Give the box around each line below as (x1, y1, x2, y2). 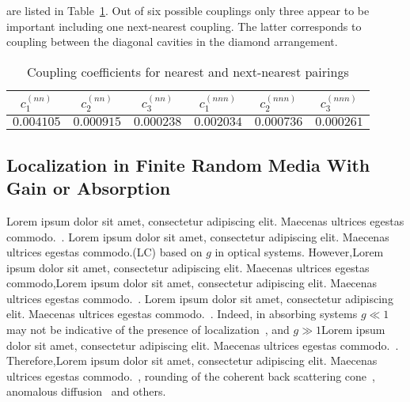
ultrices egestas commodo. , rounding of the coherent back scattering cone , (6, 367, 375, 384)
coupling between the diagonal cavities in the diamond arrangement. (6, 33, 338, 50)
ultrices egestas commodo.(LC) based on (6, 244, 203, 260)
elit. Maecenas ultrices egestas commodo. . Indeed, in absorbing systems (6, 305, 358, 322)
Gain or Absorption (6, 176, 171, 200)
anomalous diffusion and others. (6, 383, 166, 400)
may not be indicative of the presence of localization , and (6, 321, 290, 338)
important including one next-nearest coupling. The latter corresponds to (6, 17, 362, 34)
